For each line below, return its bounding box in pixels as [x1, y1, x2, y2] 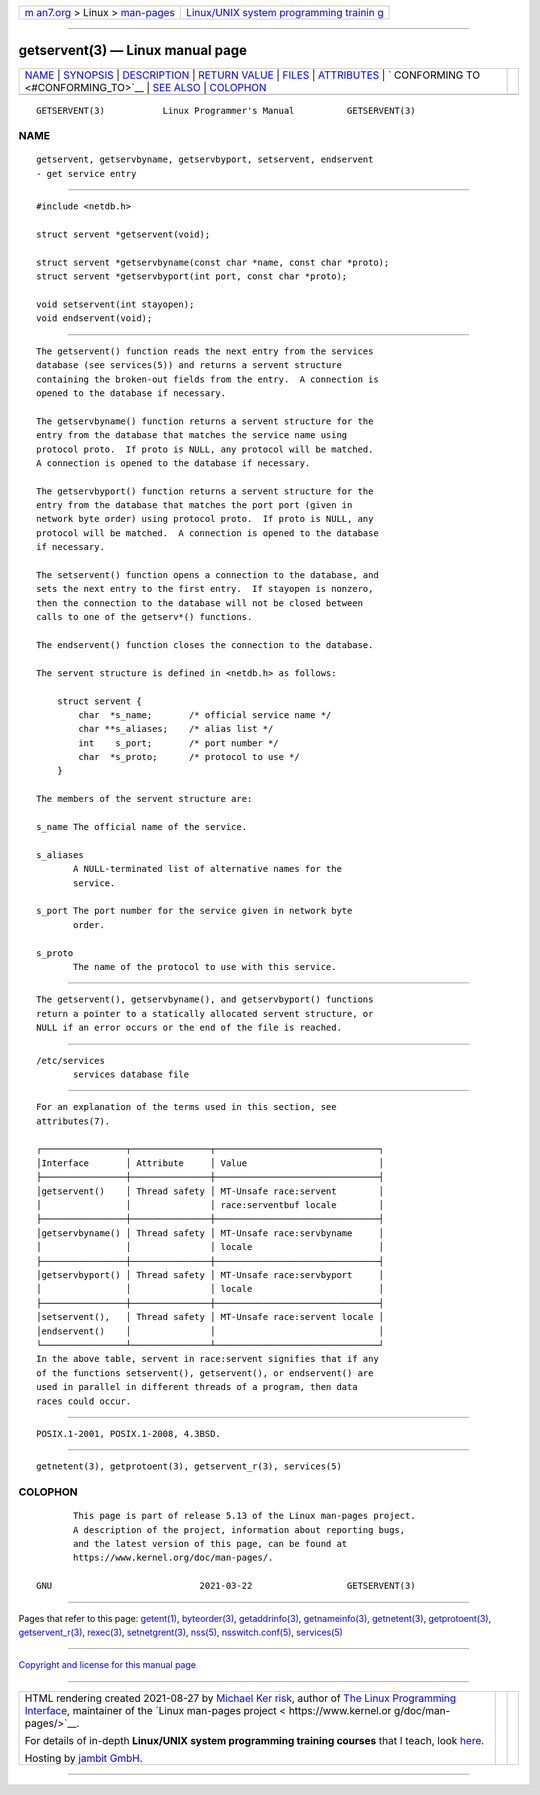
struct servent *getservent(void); [36, 229, 211, 240]
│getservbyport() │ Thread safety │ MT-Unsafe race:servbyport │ [36, 1269, 385, 1280]
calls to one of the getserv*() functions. [36, 611, 253, 623]
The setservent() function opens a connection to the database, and [36, 570, 379, 581]
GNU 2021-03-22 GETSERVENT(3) [36, 1580, 416, 1592]
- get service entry [36, 168, 137, 179]
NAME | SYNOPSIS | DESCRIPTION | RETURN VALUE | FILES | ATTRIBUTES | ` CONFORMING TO [24, 68, 480, 82]
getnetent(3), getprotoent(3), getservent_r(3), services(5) [36, 1461, 342, 1472]
